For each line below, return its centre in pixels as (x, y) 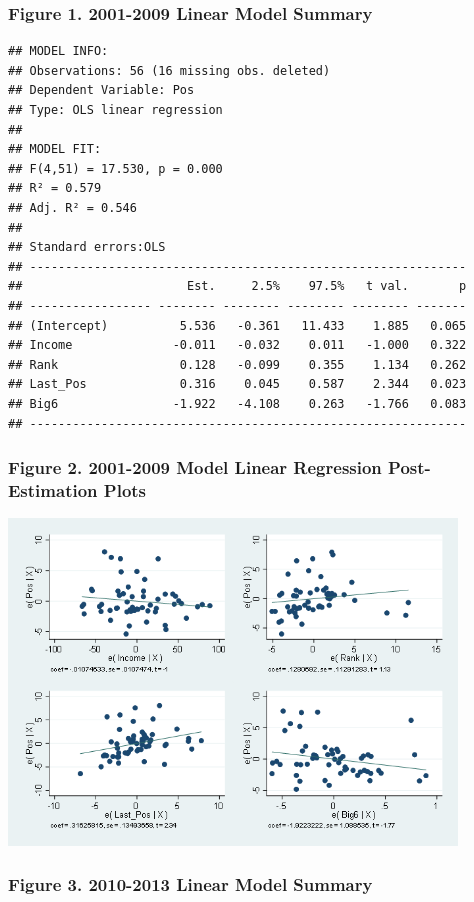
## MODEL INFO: (58, 51)
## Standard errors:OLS (87, 247)
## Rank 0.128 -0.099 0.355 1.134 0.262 (237, 364)
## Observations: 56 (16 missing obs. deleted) (169, 70)
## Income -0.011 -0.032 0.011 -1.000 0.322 (237, 345)
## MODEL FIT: (55, 149)
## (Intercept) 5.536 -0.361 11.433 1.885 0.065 (237, 325)
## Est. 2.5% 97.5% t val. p (237, 286)
